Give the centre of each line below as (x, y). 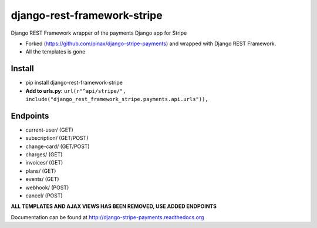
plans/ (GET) (41, 171)
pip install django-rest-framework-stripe (74, 83)
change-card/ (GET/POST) (58, 146)
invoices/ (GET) (44, 163)
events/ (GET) (42, 179)
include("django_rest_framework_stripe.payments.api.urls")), (117, 99)
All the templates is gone (55, 52)
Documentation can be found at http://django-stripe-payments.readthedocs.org (107, 217)
